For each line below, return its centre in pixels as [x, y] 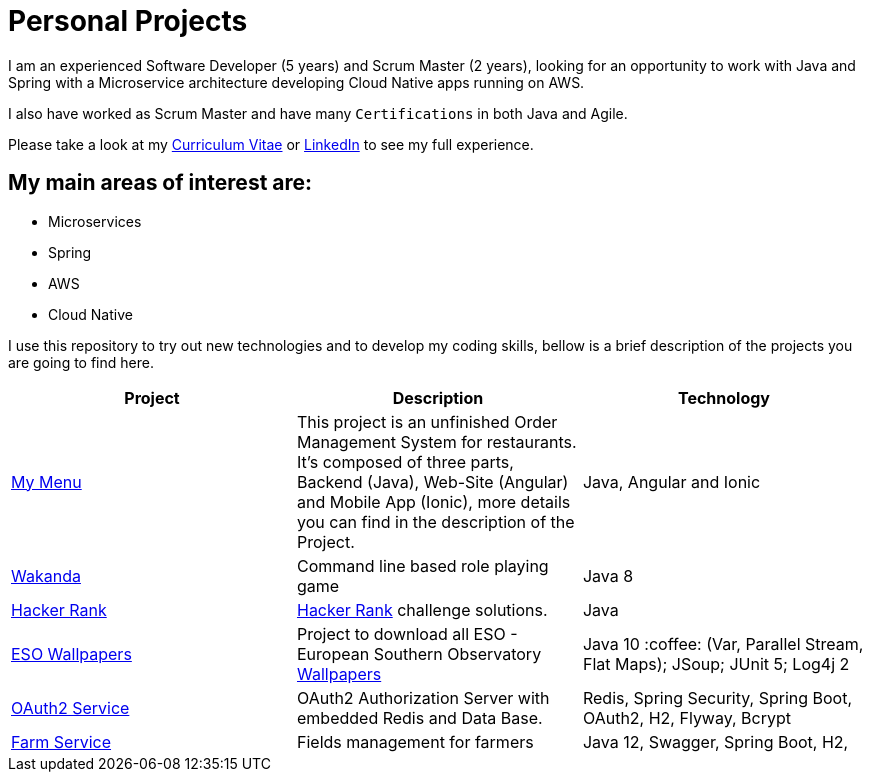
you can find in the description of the [435, 521]
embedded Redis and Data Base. [419, 717]
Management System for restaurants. [436, 441]
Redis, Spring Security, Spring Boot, [717, 697]
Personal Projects [128, 21]
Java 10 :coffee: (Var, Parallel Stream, [723, 643]
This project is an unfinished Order [427, 421]
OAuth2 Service [70, 707]
